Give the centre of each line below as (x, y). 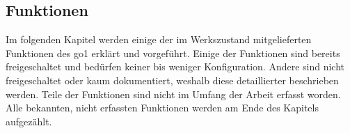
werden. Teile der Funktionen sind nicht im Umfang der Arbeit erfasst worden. (173, 94)
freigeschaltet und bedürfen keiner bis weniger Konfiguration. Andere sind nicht (175, 66)
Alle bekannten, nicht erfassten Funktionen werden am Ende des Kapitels (162, 108)
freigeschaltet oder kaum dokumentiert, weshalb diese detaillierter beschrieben (172, 80)
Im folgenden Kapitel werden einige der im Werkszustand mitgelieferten (159, 39)
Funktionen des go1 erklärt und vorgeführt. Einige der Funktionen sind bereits (173, 53)
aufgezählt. (29, 121)
